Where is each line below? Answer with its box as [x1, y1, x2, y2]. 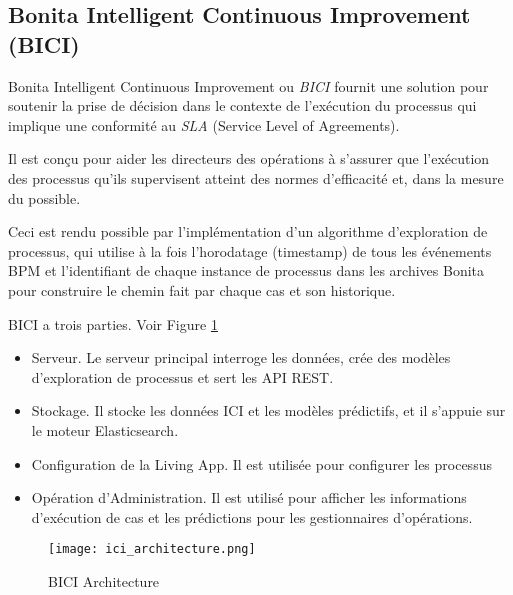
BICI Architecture [48, 570, 160, 591]
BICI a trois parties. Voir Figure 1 [8, 313, 218, 334]
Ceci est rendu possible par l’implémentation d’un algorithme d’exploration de [8, 221, 488, 242]
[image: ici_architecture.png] [48, 542, 256, 557]
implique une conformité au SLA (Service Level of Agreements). [8, 114, 400, 135]
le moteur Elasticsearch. [31, 419, 179, 440]
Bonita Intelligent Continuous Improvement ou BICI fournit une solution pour [8, 75, 489, 96]
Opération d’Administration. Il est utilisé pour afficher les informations [31, 487, 467, 508]
